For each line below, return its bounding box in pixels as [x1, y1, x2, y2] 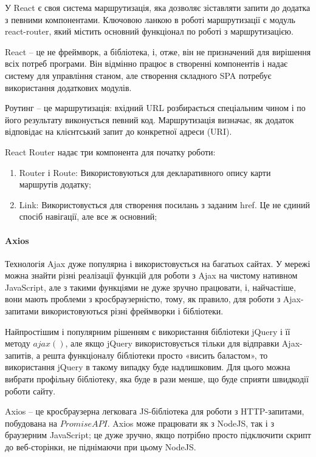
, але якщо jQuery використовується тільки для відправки [65, 337, 280, 350]
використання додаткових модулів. [5, 81, 132, 93]
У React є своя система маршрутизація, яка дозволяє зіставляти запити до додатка [5, 1, 311, 13]
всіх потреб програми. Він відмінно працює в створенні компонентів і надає [5, 57, 288, 70]
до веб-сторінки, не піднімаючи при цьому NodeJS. [5, 441, 196, 453]
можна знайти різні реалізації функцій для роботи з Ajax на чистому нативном [5, 269, 298, 282]
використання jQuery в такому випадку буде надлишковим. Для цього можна [5, 361, 290, 373]
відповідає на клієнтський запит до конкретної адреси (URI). [5, 125, 232, 138]
